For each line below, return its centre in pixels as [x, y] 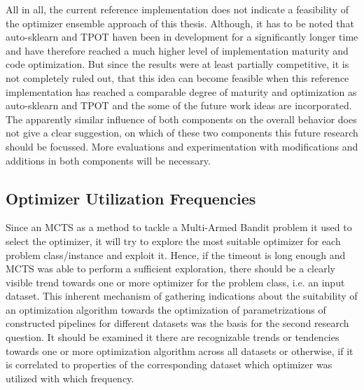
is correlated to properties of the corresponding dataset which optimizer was [169, 364]
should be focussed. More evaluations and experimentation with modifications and [182, 146]
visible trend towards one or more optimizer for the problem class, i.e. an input [175, 282]
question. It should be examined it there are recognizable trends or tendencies [173, 337]
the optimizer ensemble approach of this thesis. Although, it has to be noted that [180, 23]
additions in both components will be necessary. [108, 160]
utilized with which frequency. [70, 378]
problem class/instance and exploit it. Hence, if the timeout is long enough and [176, 255]
